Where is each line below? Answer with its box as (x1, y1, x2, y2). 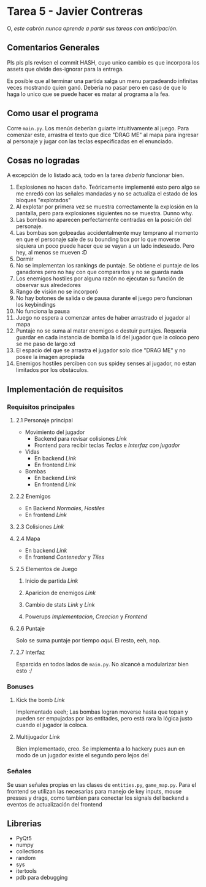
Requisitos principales (7, 403, 75, 411)
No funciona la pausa (15, 307, 70, 315)
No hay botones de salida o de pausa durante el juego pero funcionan (15, 294, 193, 302)
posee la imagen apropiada (15, 353, 85, 361)
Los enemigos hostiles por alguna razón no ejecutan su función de (15, 275, 185, 282)
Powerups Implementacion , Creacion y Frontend (25, 613, 148, 620)
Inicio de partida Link (25, 577, 78, 585)
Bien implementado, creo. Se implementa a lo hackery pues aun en (15, 745, 185, 752)
